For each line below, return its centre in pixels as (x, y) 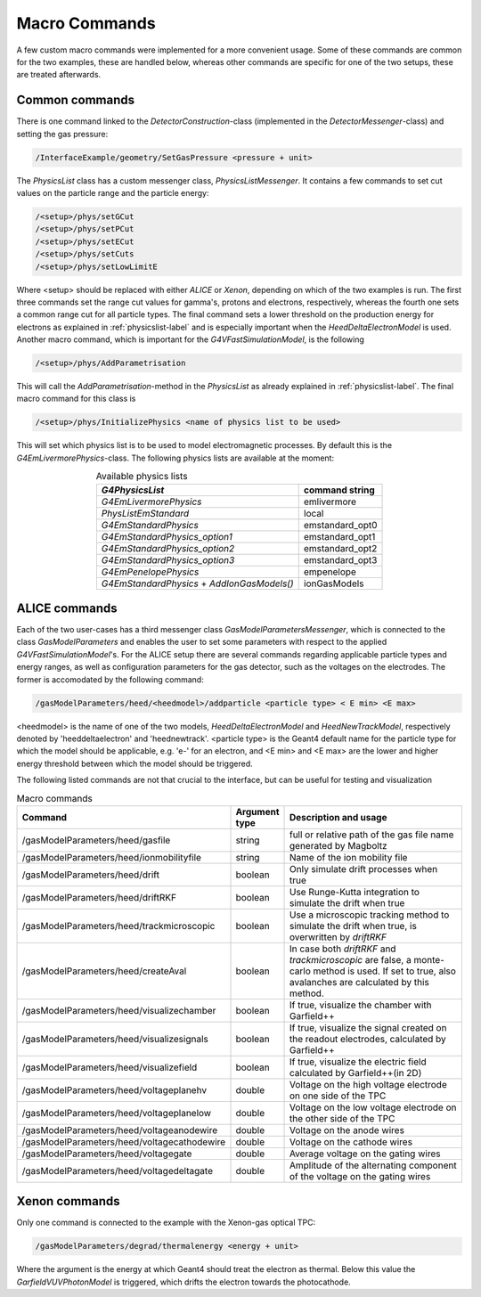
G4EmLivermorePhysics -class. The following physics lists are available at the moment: (175, 458)
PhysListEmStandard (145, 513)
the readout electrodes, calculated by (368, 1039)
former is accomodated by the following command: (110, 679)
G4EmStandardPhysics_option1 (167, 536)
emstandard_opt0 (340, 525)
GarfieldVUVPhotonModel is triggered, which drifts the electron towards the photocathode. (183, 1282)
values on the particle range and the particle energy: (113, 192)
